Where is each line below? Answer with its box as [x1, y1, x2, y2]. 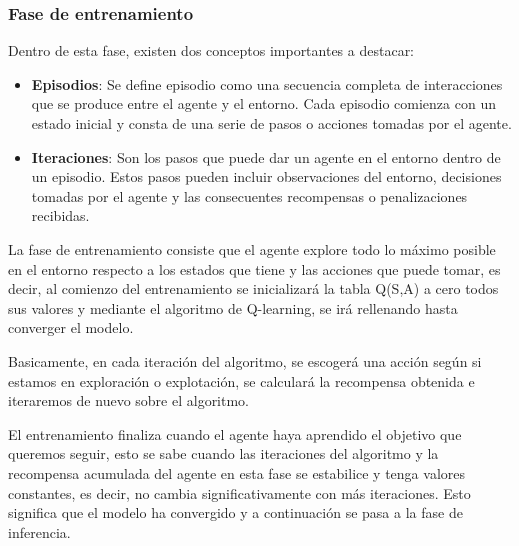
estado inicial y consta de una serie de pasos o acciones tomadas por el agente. [31, 113, 512, 133]
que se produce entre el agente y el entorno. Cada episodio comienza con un [31, 93, 496, 114]
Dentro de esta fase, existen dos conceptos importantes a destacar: [8, 40, 415, 61]
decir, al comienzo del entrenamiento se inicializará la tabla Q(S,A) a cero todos [8, 278, 499, 299]
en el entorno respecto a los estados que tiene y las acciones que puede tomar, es [8, 258, 501, 279]
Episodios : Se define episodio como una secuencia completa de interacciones [31, 73, 503, 94]
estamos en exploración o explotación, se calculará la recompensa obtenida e [8, 370, 475, 391]
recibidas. [31, 205, 90, 226]
